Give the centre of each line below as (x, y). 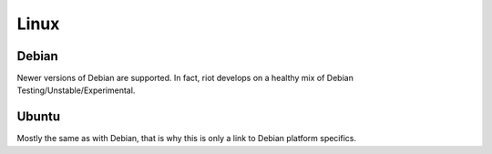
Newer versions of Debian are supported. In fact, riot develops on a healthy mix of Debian (185, 78)
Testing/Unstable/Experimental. (76, 90)
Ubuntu (39, 117)
